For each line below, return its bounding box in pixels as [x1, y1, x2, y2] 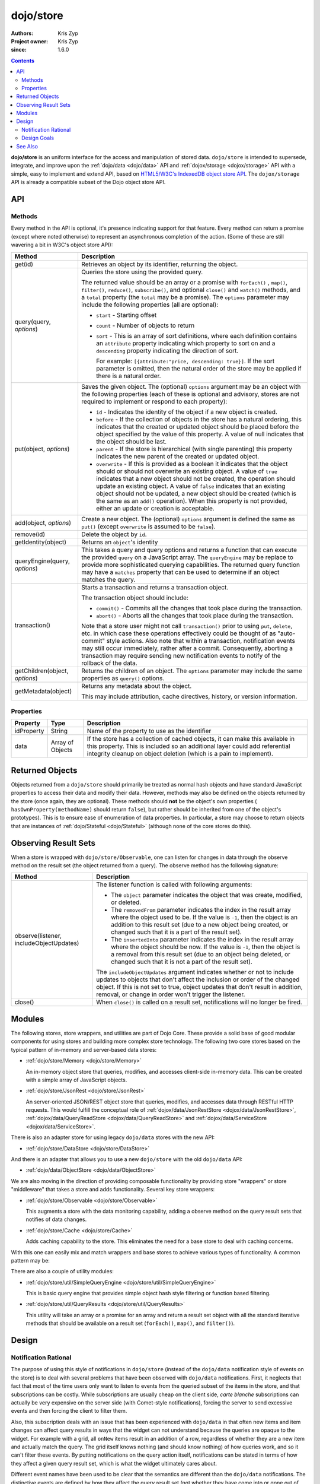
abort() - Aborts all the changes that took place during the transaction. [95, 611, 293, 620]
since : [11, 46, 27, 53]
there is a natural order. [95, 372, 161, 380]
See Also [16, 142, 39, 150]
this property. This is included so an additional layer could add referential [87, 742, 290, 750]
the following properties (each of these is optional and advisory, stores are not [81, 389, 300, 398]
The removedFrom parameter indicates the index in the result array [110, 906, 291, 914]
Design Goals [21, 134, 55, 142]
